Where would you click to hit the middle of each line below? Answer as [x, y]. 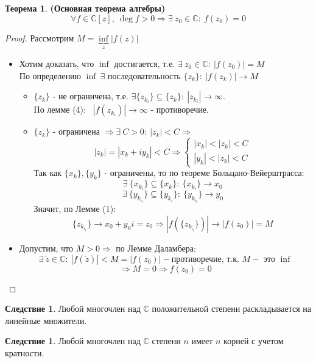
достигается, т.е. [145, 64]
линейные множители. [46, 320]
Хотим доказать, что [57, 64]
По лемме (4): [60, 109]
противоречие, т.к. [205, 259]
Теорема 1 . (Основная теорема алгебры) [85, 8]
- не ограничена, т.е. [90, 96]
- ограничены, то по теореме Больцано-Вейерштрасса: [204, 173]
